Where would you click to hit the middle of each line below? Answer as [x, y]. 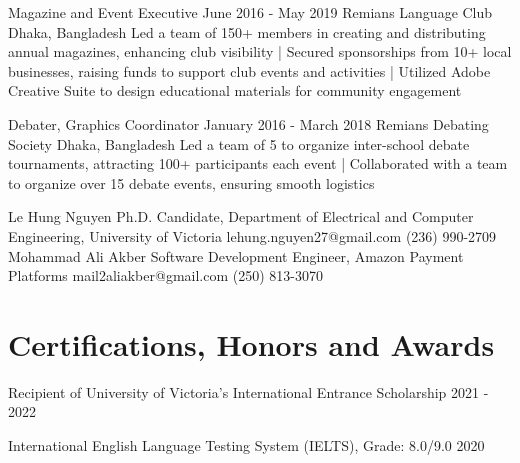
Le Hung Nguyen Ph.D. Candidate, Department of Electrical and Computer [241, 216]
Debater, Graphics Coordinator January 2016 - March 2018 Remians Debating [248, 123]
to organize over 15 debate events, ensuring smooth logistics [191, 182]
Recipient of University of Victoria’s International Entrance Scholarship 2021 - [248, 391]
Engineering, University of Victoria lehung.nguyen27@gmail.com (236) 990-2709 [252, 235]
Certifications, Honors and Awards [251, 343]
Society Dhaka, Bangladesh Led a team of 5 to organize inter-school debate [239, 143]
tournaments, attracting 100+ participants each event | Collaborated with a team [258, 163]
